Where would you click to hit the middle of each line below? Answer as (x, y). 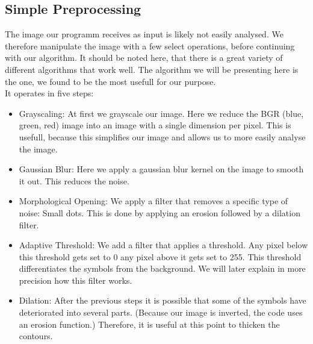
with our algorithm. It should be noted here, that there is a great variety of (144, 58)
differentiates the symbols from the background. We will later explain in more (162, 268)
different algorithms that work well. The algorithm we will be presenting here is (152, 69)
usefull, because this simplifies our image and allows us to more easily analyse (162, 136)
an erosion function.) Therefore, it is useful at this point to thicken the (149, 324)
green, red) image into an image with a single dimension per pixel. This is (155, 125)
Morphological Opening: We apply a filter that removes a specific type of (153, 201)
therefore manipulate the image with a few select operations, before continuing (150, 45)
